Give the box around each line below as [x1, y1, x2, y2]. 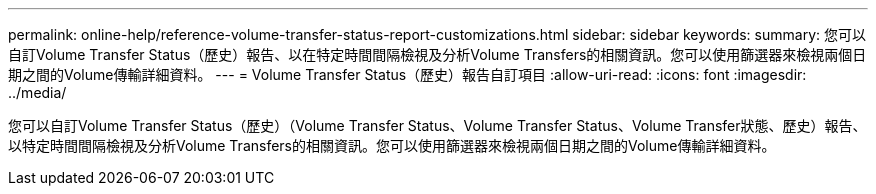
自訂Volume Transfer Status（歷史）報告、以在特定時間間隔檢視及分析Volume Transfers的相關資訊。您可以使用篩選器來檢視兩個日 [8, 46, 867, 63]
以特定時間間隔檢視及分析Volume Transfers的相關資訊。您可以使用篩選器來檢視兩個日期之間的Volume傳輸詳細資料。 [8, 137, 776, 154]
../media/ [8, 84, 67, 101]
